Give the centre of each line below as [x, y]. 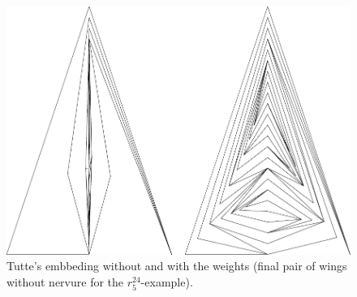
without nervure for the [65, 281]
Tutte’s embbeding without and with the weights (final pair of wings [177, 266]
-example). [167, 281]
